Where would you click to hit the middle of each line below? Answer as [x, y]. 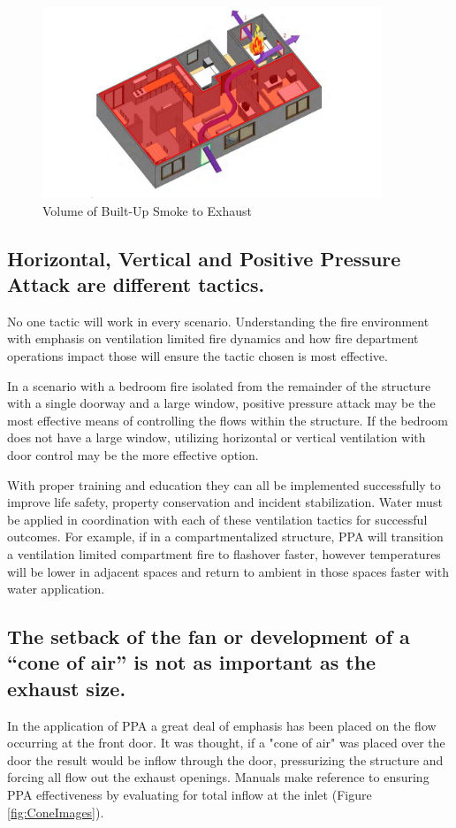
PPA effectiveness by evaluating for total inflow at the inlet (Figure [190, 795]
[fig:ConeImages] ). [56, 812]
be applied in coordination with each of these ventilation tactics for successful [217, 519]
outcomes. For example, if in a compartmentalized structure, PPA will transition [225, 537]
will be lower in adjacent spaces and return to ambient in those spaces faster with [228, 571]
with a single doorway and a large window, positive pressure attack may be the [221, 403]
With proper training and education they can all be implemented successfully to [224, 484]
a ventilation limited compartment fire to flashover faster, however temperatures [224, 553]
